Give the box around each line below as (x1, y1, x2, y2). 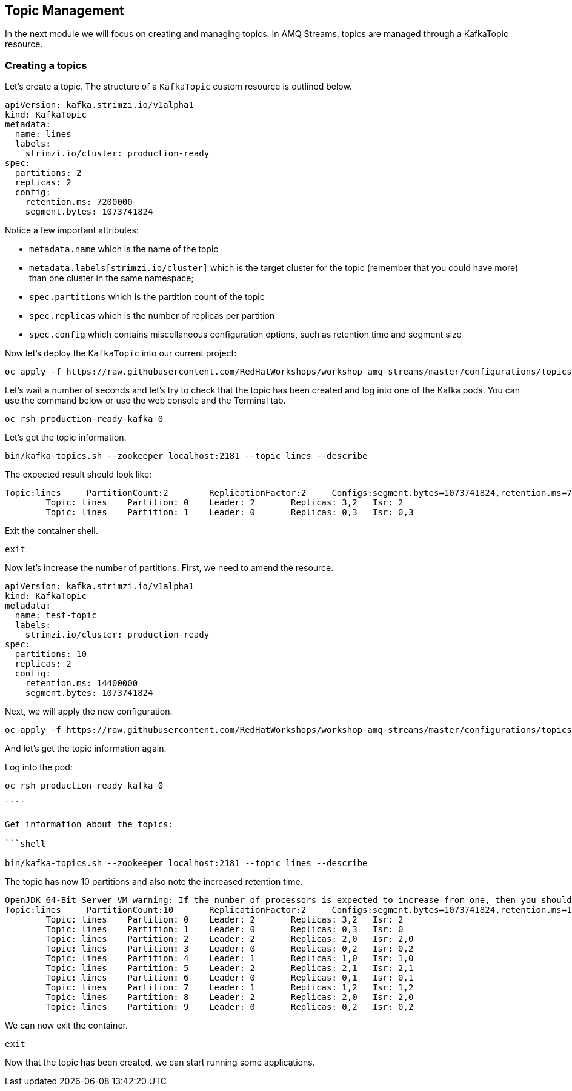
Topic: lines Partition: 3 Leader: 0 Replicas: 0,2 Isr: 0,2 (45, 944, 414, 954)
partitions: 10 (15, 649, 87, 659)
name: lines (15, 129, 71, 139)
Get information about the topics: (5, 819, 174, 830)
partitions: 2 (15, 168, 82, 178)
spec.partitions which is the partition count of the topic (29, 292, 265, 302)
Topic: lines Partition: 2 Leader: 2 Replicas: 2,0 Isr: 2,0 (45, 934, 414, 944)
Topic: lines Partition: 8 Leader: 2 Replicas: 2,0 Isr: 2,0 (45, 992, 414, 1003)
